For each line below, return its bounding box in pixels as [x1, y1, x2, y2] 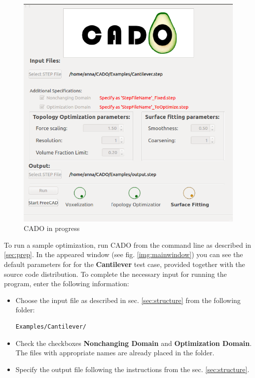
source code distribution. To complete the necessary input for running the [4, 268, 227, 279]
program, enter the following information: [4, 278, 129, 289]
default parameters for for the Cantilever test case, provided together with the [4, 259, 245, 269]
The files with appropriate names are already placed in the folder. [15, 347, 215, 358]
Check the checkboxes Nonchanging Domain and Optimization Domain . [15, 338, 252, 348]
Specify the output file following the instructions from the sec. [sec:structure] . [15, 364, 250, 374]
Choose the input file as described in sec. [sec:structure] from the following [15, 295, 241, 305]
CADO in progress [24, 223, 80, 233]
